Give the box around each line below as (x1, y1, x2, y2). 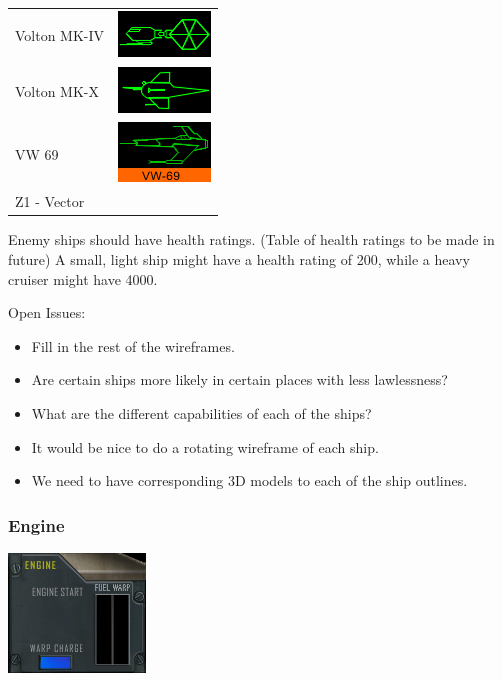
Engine (8, 512, 65, 537)
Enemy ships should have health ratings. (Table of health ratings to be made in (8, 229, 495, 250)
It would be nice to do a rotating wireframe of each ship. (31, 436, 379, 457)
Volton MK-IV (15, 25, 105, 46)
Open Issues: (8, 302, 86, 323)
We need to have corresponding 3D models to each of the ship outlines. (31, 470, 468, 491)
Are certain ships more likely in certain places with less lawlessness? (31, 369, 448, 390)
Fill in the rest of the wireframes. (31, 335, 235, 356)
